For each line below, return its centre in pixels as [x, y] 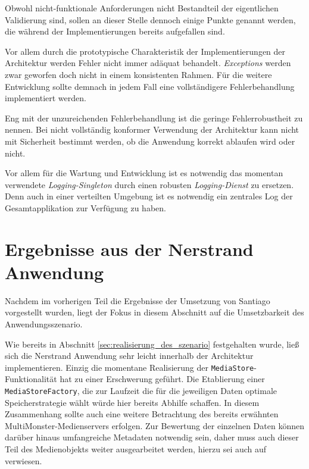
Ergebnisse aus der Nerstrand [129, 248]
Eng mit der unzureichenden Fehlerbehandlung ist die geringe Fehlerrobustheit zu [154, 118]
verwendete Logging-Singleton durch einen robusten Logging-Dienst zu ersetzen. [149, 184]
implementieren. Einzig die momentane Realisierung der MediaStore [129, 367]
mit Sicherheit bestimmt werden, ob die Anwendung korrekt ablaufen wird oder [150, 141]
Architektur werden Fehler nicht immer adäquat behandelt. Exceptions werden [148, 63]
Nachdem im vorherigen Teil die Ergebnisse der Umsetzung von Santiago [138, 300]
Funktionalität [31, 379]
